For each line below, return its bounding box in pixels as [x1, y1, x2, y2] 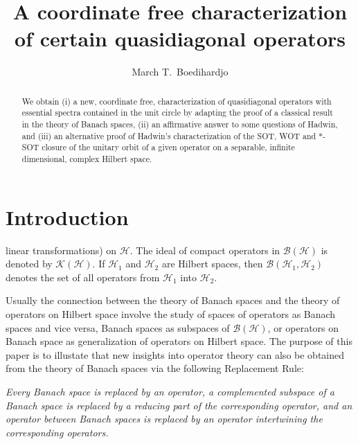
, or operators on [267, 320, 339, 335]
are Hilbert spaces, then [161, 256, 263, 271]
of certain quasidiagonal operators [15, 24, 346, 53]
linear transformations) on [6, 242, 117, 257]
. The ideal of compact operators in [129, 242, 280, 257]
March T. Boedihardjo [132, 64, 229, 79]
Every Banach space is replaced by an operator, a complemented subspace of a [6, 384, 334, 398]
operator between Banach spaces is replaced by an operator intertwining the [6, 411, 323, 426]
